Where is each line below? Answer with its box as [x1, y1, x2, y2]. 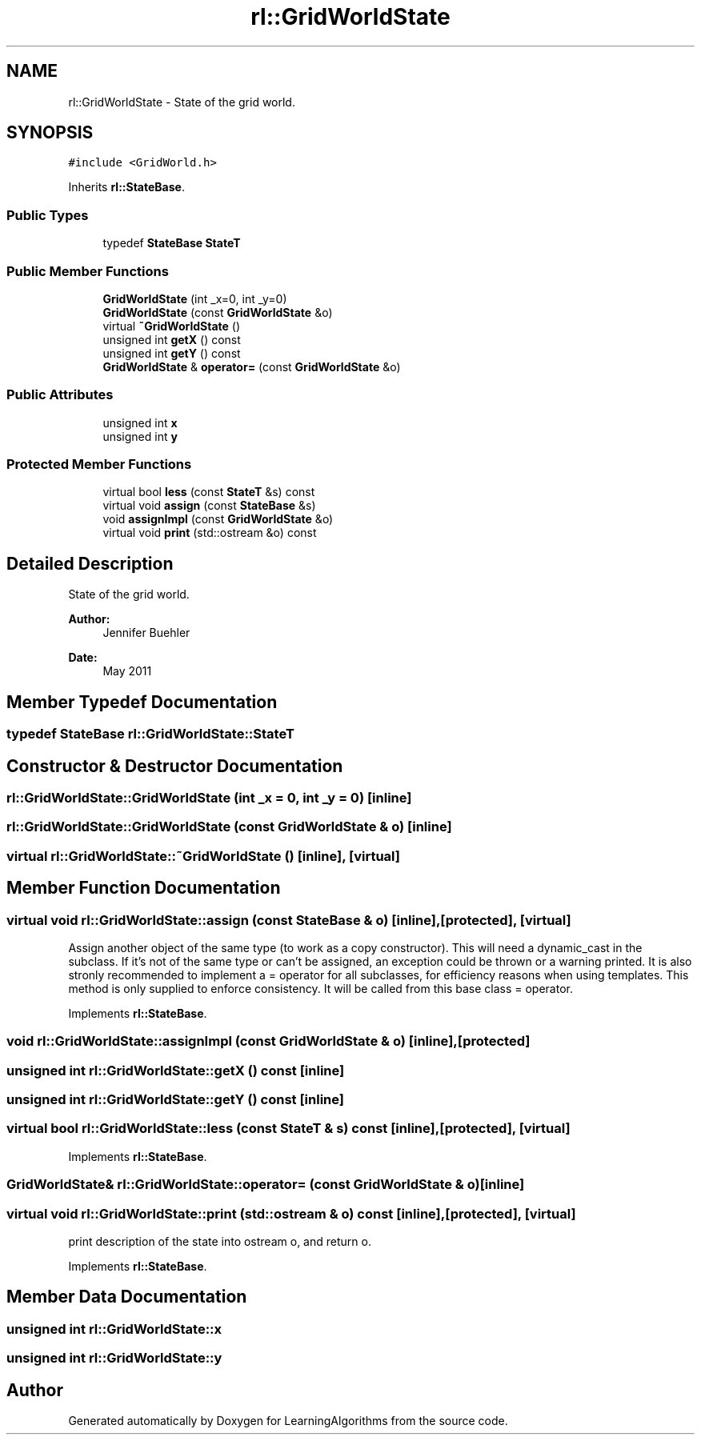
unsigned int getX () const [102, 332, 241, 346]
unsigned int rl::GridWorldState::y [6, 1350, 222, 1367]
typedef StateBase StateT [102, 236, 241, 250]
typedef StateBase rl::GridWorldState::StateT [6, 726, 294, 743]
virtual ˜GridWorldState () [102, 318, 241, 333]
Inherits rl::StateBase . [68, 180, 185, 194]
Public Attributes [6, 386, 114, 403]
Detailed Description [6, 553, 174, 574]
